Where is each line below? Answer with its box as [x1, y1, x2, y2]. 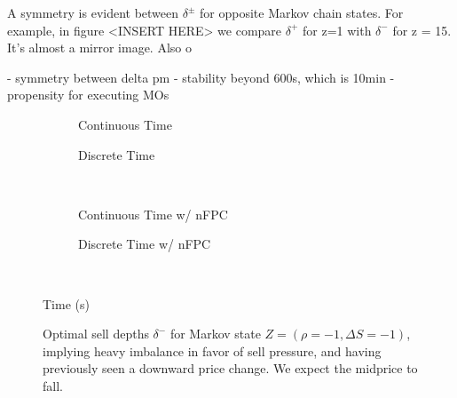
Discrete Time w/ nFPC [78, 235, 211, 253]
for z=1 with [303, 20, 372, 39]
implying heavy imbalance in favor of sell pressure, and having [43, 341, 382, 360]
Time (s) [43, 294, 90, 313]
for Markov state [169, 324, 261, 343]
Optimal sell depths [43, 324, 149, 343]
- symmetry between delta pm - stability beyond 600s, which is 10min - [7, 68, 395, 86]
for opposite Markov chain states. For [200, 4, 404, 21]
